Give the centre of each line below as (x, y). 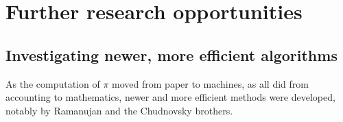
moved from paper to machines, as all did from (210, 83)
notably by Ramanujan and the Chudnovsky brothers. (119, 110)
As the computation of (53, 83)
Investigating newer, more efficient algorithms (171, 54)
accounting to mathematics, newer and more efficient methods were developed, (170, 97)
